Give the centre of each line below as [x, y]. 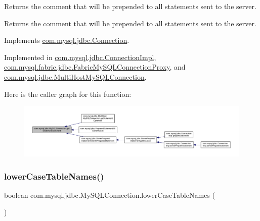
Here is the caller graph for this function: [68, 94]
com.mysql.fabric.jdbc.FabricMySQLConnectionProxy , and [95, 67]
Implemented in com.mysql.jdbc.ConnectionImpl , [80, 57]
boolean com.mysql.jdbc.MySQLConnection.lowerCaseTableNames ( [110, 195]
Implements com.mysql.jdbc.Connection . [67, 40]
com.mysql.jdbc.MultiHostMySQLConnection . [75, 76]
